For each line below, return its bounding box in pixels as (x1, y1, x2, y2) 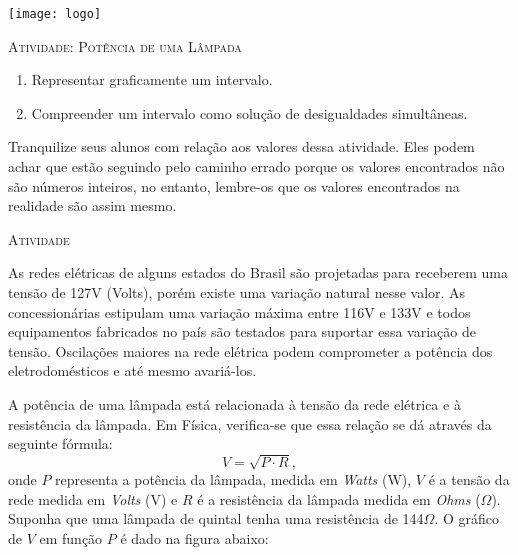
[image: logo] (8, 7, 102, 21)
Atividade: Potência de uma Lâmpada (8, 35, 242, 56)
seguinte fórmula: (8, 433, 113, 454)
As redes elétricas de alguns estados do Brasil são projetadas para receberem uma (8, 262, 509, 283)
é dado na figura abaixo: (120, 527, 269, 548)
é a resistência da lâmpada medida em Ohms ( (197, 488, 481, 509)
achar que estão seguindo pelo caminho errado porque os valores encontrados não (8, 156, 505, 177)
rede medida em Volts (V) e (8, 488, 178, 509)
